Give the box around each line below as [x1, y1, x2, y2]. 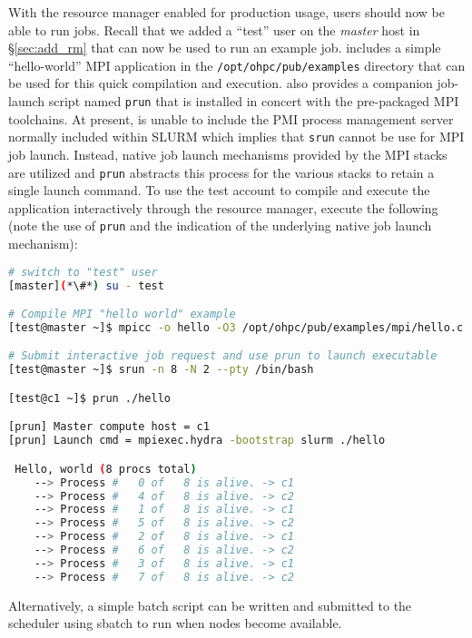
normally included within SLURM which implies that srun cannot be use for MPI [8, 127, 465, 146]
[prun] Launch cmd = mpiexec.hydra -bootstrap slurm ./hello [8, 434, 386, 447]
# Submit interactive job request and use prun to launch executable [8, 349, 438, 363]
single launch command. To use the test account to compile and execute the [8, 181, 430, 200]
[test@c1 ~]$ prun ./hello [8, 391, 171, 405]
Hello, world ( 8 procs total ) [15, 462, 197, 476]
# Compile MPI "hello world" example [8, 308, 236, 321]
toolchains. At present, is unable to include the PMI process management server [8, 109, 454, 128]
